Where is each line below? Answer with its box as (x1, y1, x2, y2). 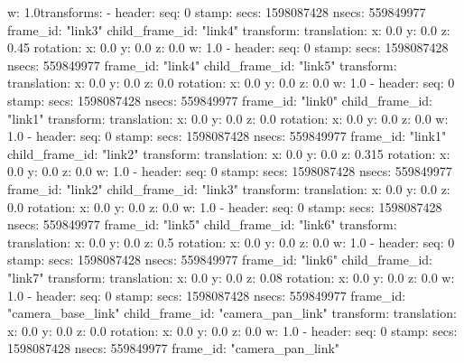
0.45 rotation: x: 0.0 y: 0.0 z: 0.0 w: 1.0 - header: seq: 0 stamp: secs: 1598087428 (7, 38, 449, 57)
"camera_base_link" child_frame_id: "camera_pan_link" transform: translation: (7, 303, 457, 322)
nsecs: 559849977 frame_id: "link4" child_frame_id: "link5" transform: (7, 55, 397, 74)
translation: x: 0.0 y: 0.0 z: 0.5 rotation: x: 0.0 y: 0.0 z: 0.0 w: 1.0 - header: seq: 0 (7, 232, 455, 251)
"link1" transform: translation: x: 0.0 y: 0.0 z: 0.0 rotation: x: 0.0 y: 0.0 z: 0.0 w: (7, 108, 449, 127)
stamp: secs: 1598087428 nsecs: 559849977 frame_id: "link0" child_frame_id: (7, 90, 432, 109)
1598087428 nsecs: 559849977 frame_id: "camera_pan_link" (7, 339, 340, 358)
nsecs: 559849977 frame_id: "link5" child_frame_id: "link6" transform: (7, 215, 397, 234)
